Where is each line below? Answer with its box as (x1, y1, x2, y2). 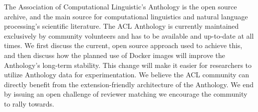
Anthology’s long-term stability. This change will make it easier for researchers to (4, 59, 252, 70)
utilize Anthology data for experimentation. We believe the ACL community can (4, 69, 249, 80)
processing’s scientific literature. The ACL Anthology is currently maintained (4, 21, 239, 31)
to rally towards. (4, 98, 54, 109)
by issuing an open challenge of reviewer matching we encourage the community (4, 89, 248, 99)
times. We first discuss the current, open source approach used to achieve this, (4, 40, 243, 51)
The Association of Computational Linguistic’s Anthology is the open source (4, 1, 237, 11)
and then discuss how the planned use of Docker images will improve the (4, 50, 225, 60)
